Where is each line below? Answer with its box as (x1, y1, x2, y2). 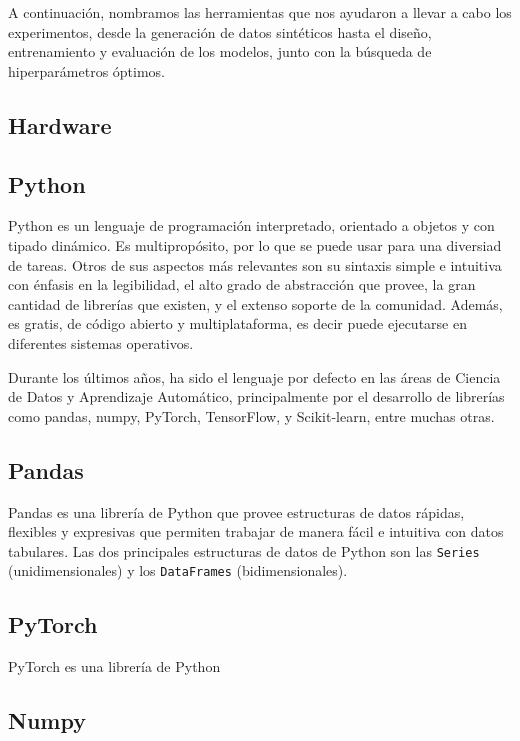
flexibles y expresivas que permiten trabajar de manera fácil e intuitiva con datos (8, 521, 504, 542)
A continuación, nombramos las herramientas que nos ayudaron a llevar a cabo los (8, 2, 512, 22)
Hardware (8, 109, 112, 140)
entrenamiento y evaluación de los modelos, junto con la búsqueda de (8, 41, 432, 62)
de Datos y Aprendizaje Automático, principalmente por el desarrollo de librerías (8, 386, 505, 407)
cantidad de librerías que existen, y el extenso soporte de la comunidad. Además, (8, 293, 503, 314)
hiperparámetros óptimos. (8, 60, 166, 81)
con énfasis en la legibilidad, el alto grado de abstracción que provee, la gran (8, 274, 476, 295)
